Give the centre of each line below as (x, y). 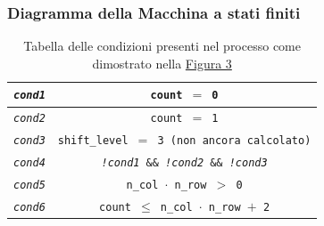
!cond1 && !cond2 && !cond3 (184, 163)
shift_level (93, 141)
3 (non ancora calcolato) (234, 141)
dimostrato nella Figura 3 (162, 63)
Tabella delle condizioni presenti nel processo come (162, 46)
